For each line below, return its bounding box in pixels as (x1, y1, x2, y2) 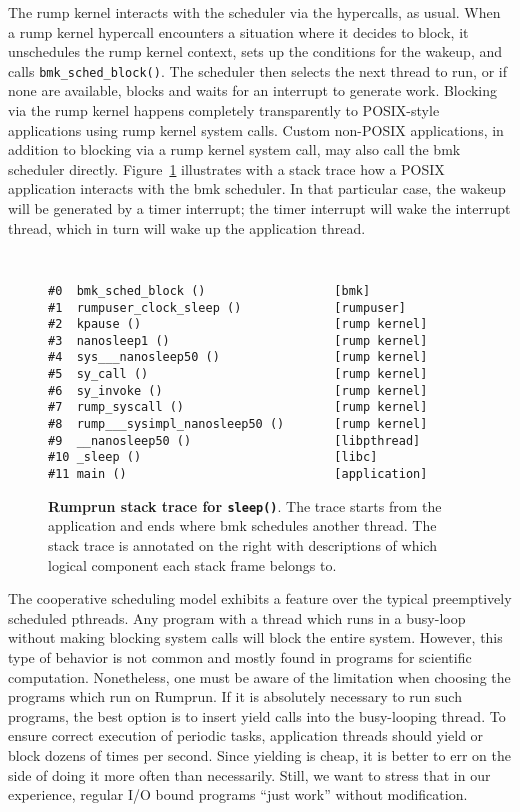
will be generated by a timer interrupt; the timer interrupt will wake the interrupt (8, 198, 511, 218)
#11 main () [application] (48, 467, 428, 482)
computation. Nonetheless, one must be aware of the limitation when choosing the (8, 666, 511, 687)
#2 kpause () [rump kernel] (48, 317, 428, 332)
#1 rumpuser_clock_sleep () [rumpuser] (48, 300, 406, 315)
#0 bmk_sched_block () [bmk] (48, 283, 371, 298)
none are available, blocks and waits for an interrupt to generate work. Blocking (8, 80, 498, 101)
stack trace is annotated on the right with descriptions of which (48, 534, 437, 555)
